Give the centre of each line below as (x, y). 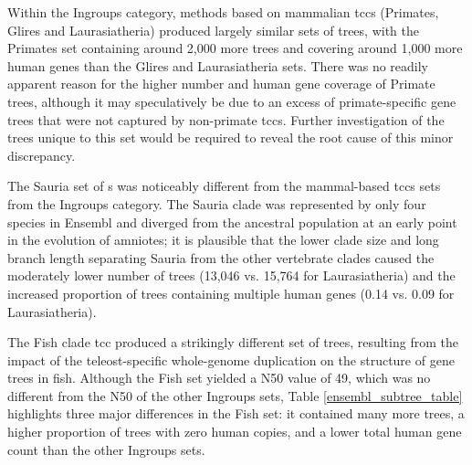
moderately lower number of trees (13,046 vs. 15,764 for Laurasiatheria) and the (231, 275)
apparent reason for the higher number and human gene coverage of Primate (221, 84)
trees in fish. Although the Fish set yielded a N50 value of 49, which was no (219, 378)
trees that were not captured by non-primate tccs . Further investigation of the (226, 119)
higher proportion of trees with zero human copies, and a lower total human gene (235, 432)
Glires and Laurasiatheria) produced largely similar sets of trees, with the (213, 30)
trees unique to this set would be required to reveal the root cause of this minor (231, 137)
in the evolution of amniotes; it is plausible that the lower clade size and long (223, 240)
